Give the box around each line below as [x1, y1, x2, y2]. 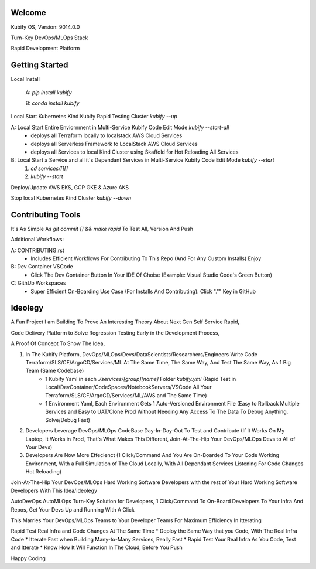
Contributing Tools [11, 210, 81, 220]
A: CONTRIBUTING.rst [11, 247, 64, 254]
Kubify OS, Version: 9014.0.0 [11, 23, 80, 30]
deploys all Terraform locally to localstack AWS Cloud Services [30, 132, 183, 139]
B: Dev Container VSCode [11, 263, 73, 270]
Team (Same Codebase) [25, 367, 84, 374]
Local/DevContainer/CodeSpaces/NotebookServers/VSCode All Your [45, 384, 212, 391]
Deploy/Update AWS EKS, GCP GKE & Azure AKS [11, 183, 129, 190]
